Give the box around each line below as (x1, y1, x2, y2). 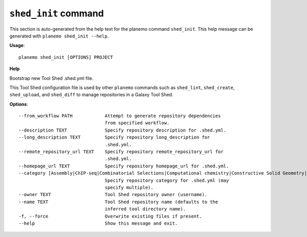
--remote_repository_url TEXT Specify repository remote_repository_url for (18, 149, 224, 155)
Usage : (9, 42, 25, 49)
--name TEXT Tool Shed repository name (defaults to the (18, 199, 218, 205)
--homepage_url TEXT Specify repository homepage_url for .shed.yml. (18, 163, 229, 169)
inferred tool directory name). (104, 206, 186, 212)
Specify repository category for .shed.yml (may (104, 177, 229, 183)
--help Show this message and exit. (18, 220, 178, 226)
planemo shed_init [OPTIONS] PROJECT (18, 54, 114, 60)
